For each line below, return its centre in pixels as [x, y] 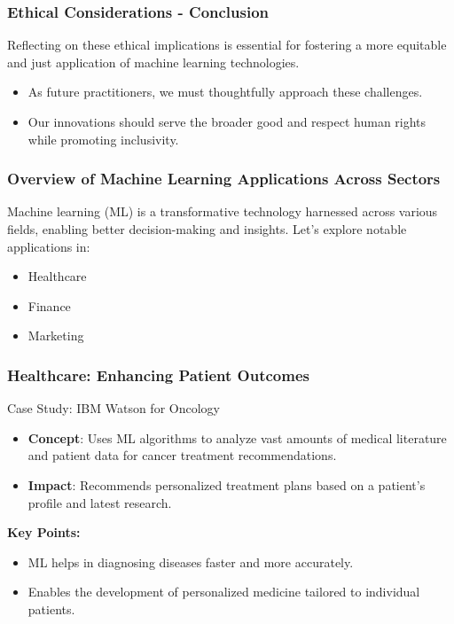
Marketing [56, 335]
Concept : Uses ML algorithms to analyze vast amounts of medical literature [237, 437]
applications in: [49, 246]
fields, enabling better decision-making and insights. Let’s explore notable [207, 229]
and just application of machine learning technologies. [153, 62]
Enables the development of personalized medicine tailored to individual [224, 592]
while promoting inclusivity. [103, 139]
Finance [49, 305]
